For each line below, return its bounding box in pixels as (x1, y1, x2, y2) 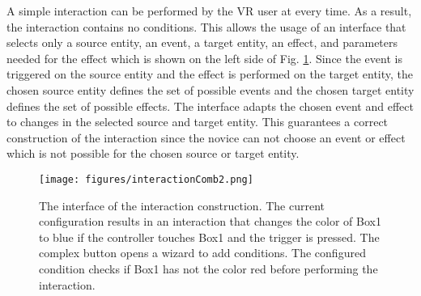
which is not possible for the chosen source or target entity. (6, 145, 300, 162)
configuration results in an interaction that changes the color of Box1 (39, 213, 381, 230)
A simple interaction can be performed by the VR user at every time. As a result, (6, 2, 412, 19)
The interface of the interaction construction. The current (39, 197, 325, 214)
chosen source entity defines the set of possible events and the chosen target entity (6, 81, 415, 98)
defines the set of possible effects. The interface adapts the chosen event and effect (6, 97, 414, 114)
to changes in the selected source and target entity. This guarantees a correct (6, 113, 389, 130)
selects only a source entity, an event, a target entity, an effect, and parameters (6, 34, 398, 51)
